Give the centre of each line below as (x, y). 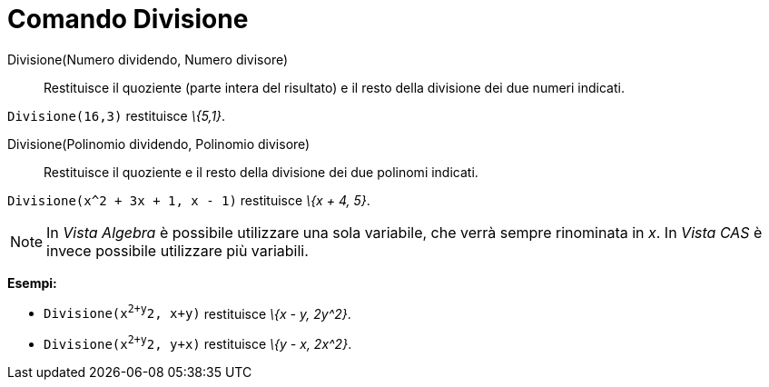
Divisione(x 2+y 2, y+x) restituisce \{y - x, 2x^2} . (198, 343)
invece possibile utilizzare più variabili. (177, 250)
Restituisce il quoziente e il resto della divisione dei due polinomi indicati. (261, 172)
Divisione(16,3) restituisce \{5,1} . (117, 115)
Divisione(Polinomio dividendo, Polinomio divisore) (159, 144)
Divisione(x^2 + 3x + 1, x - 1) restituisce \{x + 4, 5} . (189, 200)
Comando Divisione (128, 19)
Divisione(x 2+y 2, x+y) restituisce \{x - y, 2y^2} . (197, 312)
